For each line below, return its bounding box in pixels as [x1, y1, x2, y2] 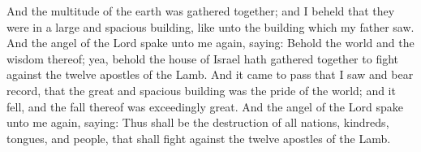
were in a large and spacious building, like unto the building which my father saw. [6, 18, 415, 35]
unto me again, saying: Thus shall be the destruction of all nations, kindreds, [6, 114, 389, 131]
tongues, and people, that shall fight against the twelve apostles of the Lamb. [6, 129, 391, 146]
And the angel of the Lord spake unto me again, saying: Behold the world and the [6, 34, 415, 51]
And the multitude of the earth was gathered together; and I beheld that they [6, 2, 395, 19]
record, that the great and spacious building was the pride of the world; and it [6, 81, 396, 98]
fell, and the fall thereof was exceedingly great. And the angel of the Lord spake [6, 98, 403, 115]
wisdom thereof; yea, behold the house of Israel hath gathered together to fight [6, 50, 398, 67]
